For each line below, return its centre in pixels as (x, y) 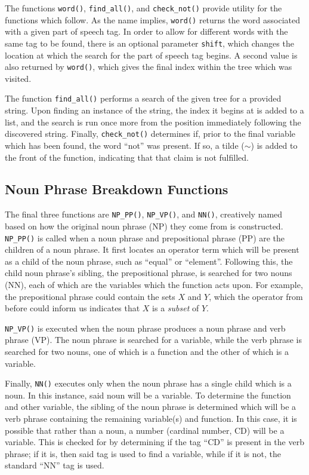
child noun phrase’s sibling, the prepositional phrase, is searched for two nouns (149, 273)
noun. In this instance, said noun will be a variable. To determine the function (148, 395)
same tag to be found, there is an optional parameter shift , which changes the (149, 43)
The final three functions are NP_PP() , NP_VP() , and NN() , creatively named (144, 214)
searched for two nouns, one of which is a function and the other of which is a (147, 352)
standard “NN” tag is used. (55, 465)
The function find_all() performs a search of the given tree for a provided (143, 98)
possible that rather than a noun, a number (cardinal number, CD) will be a (145, 430)
